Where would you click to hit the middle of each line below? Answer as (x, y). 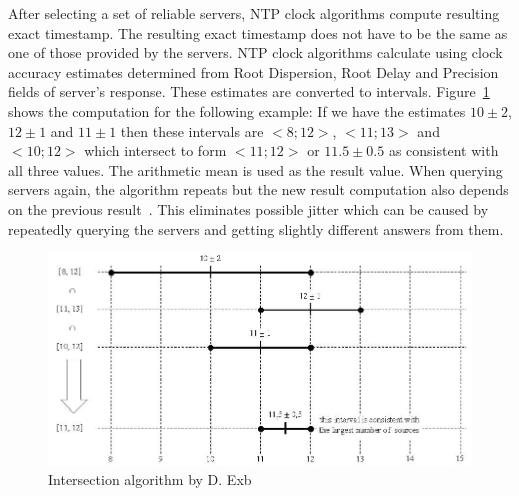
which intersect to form (155, 150)
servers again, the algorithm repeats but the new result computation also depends (258, 189)
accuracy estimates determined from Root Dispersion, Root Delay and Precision (253, 71)
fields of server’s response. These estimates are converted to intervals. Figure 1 (249, 91)
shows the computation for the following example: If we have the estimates (237, 110)
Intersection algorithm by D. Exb (150, 479)
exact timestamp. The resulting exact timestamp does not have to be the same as (258, 32)
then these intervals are (192, 130)
